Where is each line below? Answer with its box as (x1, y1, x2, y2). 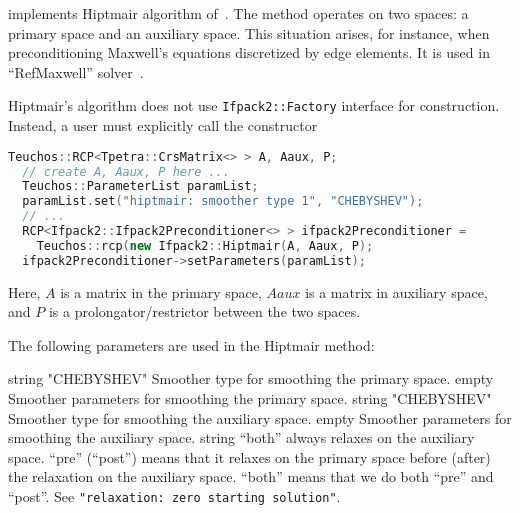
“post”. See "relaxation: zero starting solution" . (8, 485, 341, 506)
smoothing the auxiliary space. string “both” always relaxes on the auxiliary (8, 427, 475, 448)
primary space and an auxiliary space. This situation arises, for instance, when (8, 22, 490, 43)
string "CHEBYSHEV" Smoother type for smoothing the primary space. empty (8, 368, 494, 389)
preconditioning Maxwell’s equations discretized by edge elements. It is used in (8, 42, 490, 63)
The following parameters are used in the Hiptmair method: (8, 334, 375, 355)
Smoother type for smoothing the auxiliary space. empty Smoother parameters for (8, 407, 512, 428)
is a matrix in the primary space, (60, 281, 262, 302)
